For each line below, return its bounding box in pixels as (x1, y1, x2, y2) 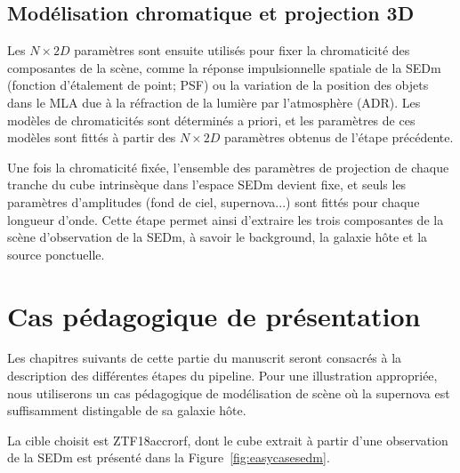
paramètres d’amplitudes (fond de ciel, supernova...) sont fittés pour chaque (7, 192, 420, 211)
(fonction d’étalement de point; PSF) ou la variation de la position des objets (7, 76, 429, 94)
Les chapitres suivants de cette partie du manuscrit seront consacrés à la (7, 349, 402, 367)
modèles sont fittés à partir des (7, 128, 176, 147)
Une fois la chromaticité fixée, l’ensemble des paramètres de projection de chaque (7, 157, 449, 176)
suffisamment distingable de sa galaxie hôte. (7, 401, 246, 420)
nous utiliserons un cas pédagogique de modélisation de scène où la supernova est (7, 383, 450, 402)
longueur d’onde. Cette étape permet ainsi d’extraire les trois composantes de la (7, 210, 444, 228)
